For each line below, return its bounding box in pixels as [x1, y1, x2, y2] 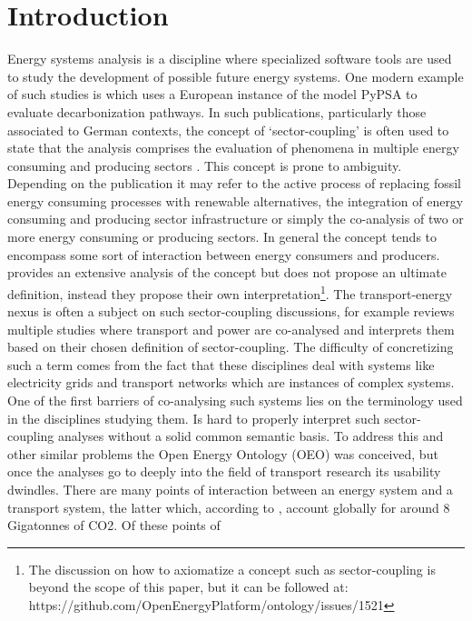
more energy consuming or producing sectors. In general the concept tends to [7, 227, 438, 246]
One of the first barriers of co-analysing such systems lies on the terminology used [7, 391, 463, 410]
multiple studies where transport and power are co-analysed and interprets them [7, 319, 455, 338]
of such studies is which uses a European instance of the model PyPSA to [7, 85, 418, 104]
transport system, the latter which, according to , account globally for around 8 [7, 497, 450, 516]
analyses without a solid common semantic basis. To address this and [58, 426, 444, 446]
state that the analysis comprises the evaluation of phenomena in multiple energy [7, 138, 459, 157]
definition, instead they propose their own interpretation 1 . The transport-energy [7, 281, 453, 303]
